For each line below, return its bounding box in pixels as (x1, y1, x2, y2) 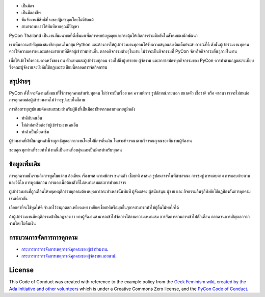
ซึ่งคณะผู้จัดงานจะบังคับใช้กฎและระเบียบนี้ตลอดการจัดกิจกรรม (9, 64, 107, 70)
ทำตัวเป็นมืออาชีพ (21, 128, 50, 135)
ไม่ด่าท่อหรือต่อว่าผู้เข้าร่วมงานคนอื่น (21, 122, 79, 128)
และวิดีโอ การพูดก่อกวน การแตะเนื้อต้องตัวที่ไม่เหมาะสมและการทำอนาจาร (9, 179, 126, 185)
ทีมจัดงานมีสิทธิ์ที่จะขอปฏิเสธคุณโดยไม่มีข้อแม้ (21, 16, 94, 22)
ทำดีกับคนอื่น (21, 115, 43, 121)
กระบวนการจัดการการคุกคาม (9, 233, 78, 241)
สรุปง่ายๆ (9, 77, 30, 86)
